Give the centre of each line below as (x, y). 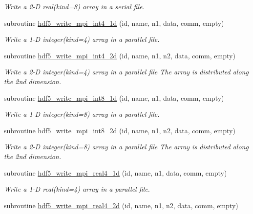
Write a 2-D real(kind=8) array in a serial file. (74, 6)
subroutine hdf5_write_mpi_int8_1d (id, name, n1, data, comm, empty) (114, 98)
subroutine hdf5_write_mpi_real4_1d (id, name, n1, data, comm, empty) (116, 172)
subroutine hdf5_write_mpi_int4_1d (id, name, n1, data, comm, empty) (114, 23)
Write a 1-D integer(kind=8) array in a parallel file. (82, 114)
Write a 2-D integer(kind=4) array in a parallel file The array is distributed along (126, 72)
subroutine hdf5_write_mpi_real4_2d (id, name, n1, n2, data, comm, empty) (121, 205)
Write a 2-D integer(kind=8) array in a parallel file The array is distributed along (126, 147)
